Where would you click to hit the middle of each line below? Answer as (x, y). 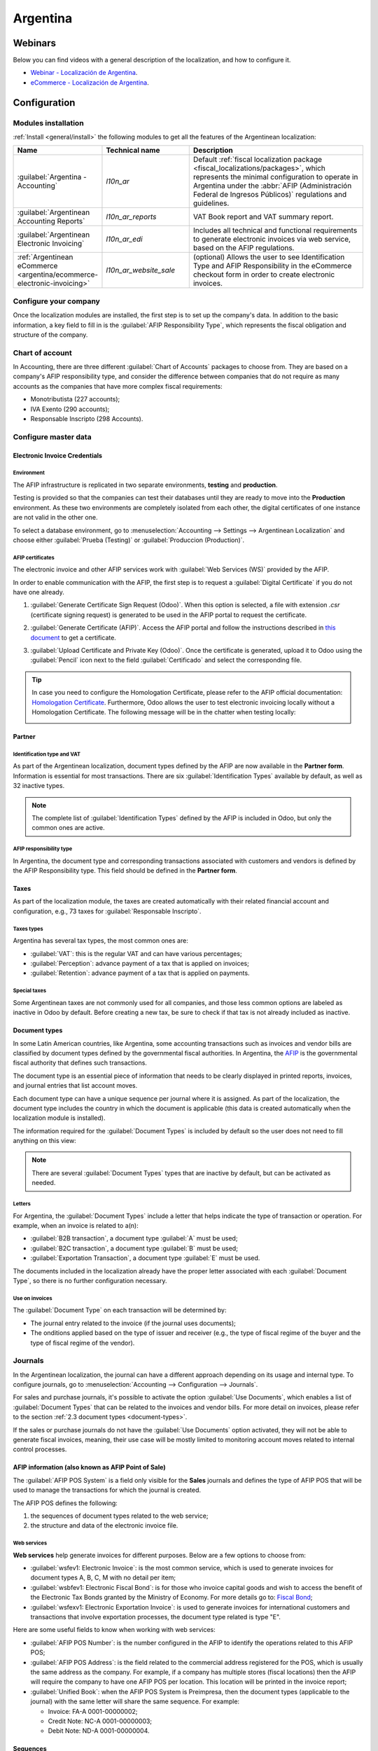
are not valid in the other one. (55, 518)
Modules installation (48, 123)
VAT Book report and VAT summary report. (263, 217)
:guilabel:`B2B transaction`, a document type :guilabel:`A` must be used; (134, 1238)
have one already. (38, 593)
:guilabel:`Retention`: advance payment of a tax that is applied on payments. (140, 973)
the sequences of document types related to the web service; (119, 1516)
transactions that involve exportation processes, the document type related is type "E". (156, 1617)
